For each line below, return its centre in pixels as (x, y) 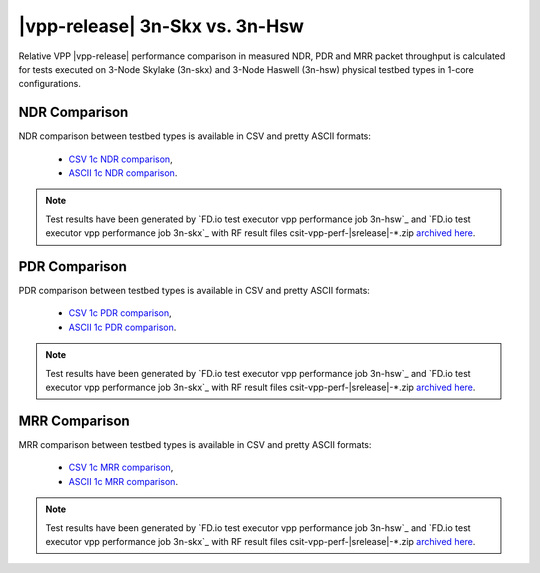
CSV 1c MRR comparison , (121, 467)
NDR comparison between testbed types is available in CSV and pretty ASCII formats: (195, 136)
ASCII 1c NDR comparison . (123, 173)
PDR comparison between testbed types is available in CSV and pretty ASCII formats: (194, 291)
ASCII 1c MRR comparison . (123, 481)
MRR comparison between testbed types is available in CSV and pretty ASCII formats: (195, 444)
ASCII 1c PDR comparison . (122, 327)
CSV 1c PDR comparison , (120, 313)
